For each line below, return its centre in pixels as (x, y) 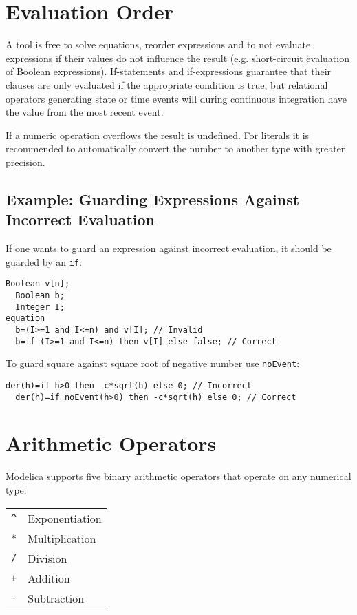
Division (47, 558)
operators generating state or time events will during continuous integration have (176, 98)
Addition (49, 578)
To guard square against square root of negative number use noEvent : (153, 363)
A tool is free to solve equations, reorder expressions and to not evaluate (158, 44)
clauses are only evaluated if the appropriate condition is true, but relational (167, 84)
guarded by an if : (44, 261)
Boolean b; (40, 295)
